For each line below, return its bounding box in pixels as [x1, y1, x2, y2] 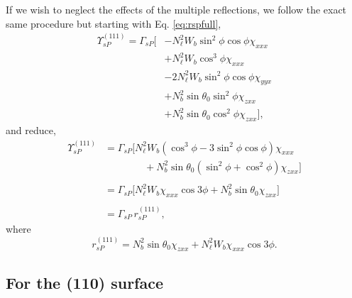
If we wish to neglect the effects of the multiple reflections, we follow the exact [6, 2, 347, 16]
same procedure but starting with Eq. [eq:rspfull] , [6, 16, 221, 31]
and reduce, [6, 123, 56, 138]
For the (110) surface [6, 271, 164, 293]
